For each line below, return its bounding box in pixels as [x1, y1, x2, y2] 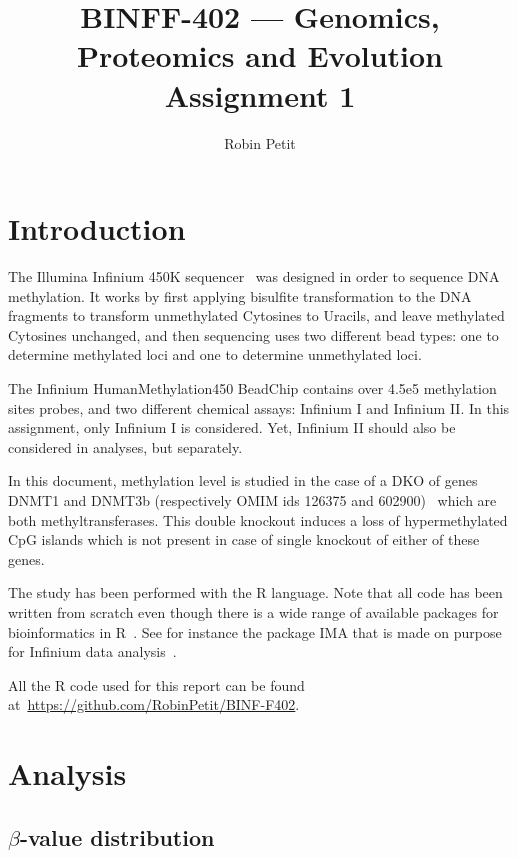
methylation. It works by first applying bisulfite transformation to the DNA [8, 285, 472, 306]
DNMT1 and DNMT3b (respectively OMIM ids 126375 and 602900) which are [8, 489, 497, 510]
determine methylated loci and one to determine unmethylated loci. [8, 344, 422, 365]
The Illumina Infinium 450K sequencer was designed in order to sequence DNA [8, 266, 500, 287]
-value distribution [19, 821, 215, 852]
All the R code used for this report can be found [8, 674, 305, 695]
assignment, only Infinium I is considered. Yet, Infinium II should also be [8, 417, 456, 438]
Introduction [8, 208, 186, 249]
